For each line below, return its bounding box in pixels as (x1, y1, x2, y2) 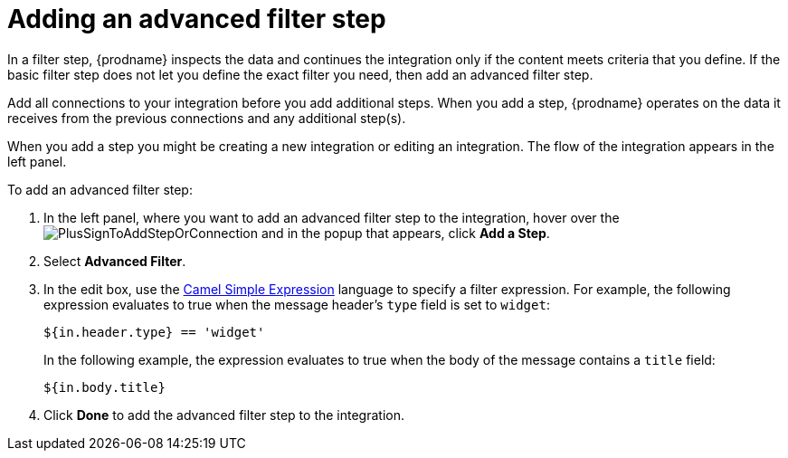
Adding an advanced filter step (7, 4, 386, 34)
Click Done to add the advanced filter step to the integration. (43, 406, 404, 423)
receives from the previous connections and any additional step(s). (7, 110, 406, 126)
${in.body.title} (43, 379, 166, 395)
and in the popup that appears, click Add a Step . (261, 224, 550, 241)
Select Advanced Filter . (43, 253, 186, 269)
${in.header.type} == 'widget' (43, 324, 265, 339)
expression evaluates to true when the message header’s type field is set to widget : (43, 296, 550, 312)
